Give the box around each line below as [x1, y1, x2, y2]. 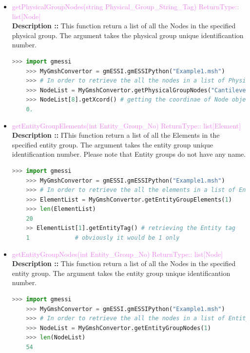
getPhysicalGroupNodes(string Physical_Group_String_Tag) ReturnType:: [12, 1, 239, 11]
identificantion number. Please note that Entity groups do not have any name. [12, 149, 246, 159]
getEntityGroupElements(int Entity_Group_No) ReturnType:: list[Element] [12, 120, 241, 130]
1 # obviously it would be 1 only [26, 234, 180, 242]
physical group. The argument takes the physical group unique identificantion [12, 30, 244, 40]
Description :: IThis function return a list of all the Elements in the [12, 130, 220, 140]
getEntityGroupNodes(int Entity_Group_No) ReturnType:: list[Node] [12, 249, 223, 259]
